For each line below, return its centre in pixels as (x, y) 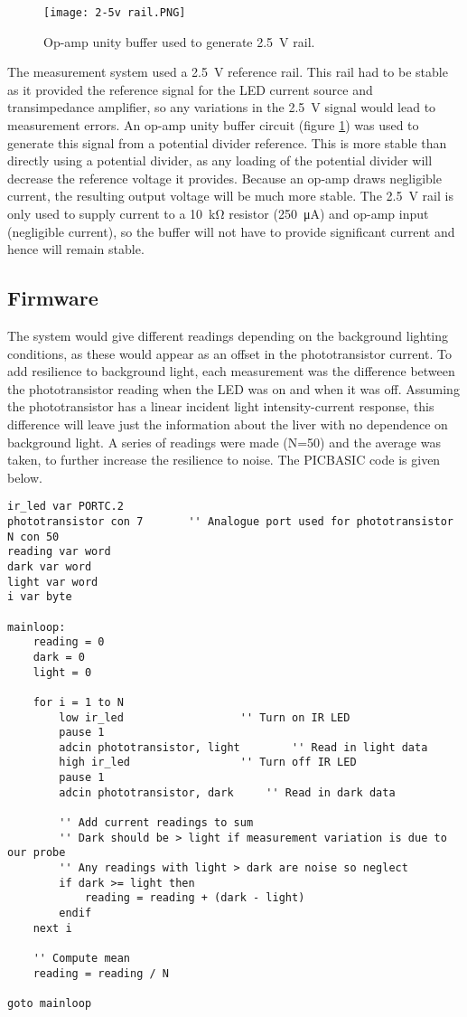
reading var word (59, 552)
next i (52, 928)
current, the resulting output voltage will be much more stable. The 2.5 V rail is (230, 196)
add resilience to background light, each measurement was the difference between (231, 371)
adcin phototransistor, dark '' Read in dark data (227, 792)
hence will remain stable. (76, 249)
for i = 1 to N (78, 702)
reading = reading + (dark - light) (195, 898)
